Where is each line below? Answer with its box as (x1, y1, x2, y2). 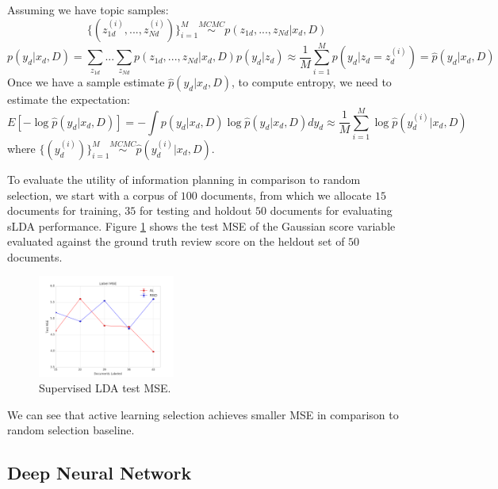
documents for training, (7, 202, 121, 219)
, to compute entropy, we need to (232, 74, 392, 90)
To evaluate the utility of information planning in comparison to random (7, 170, 361, 187)
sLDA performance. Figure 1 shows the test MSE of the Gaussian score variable (7, 217, 396, 234)
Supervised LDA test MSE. (39, 380, 171, 396)
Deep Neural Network (7, 460, 192, 485)
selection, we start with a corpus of (7, 186, 178, 203)
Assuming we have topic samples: (7, 2, 169, 17)
